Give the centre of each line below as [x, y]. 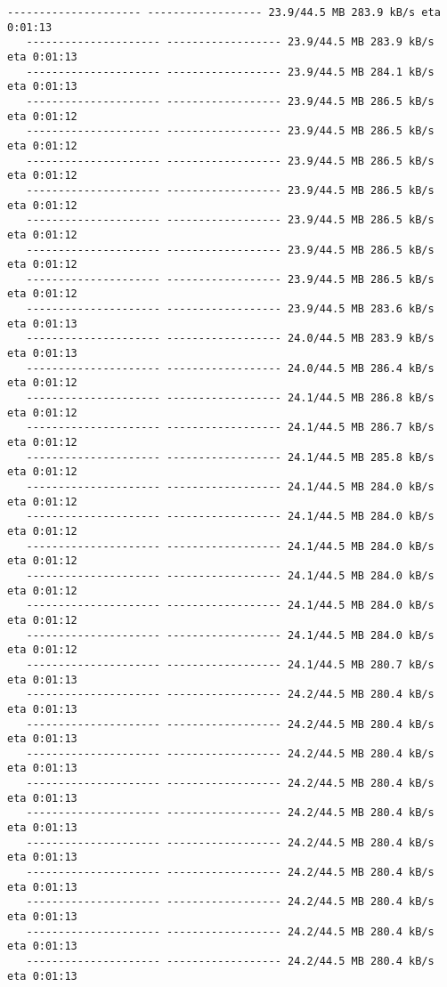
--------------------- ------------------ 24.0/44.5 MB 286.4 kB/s [230, 368]
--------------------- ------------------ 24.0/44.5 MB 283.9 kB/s [230, 339]
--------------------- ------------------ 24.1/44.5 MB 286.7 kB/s [230, 428]
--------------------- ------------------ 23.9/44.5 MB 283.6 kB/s [230, 309]
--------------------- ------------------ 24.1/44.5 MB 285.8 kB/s [230, 457]
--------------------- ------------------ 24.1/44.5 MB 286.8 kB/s [230, 398]
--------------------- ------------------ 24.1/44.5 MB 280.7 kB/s [230, 664]
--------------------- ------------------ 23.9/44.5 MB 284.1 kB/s [230, 72]
